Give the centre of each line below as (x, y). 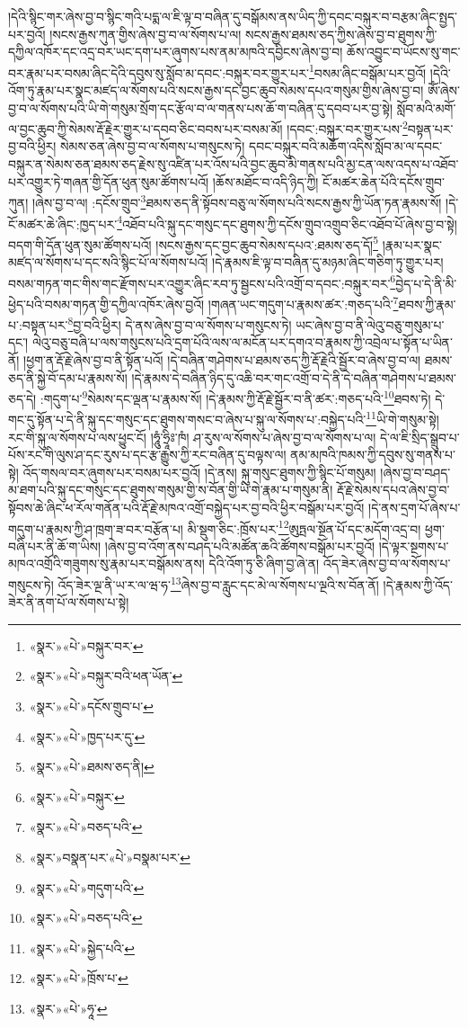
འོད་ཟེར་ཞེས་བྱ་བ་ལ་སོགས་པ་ (387, 563)
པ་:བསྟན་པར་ (38, 324)
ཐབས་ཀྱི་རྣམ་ (427, 304)
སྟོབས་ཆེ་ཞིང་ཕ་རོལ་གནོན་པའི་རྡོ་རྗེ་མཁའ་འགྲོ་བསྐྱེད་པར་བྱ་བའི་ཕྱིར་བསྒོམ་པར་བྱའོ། (186, 507)
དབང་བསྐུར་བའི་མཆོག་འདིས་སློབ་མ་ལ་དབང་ (346, 146)
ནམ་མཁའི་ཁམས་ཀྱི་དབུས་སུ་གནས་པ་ (373, 455)
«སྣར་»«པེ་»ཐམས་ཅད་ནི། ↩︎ (92, 767)
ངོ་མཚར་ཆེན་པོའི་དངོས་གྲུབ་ (384, 181)
